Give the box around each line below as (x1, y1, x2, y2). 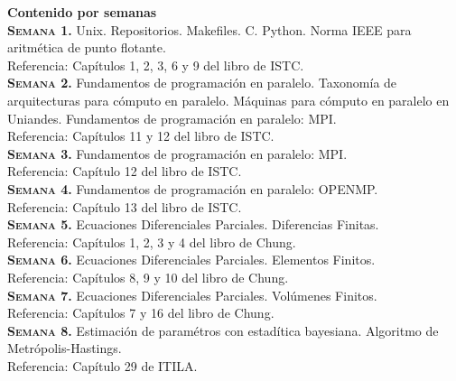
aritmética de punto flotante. (7, 38, 166, 57)
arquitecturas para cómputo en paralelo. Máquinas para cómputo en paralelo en (7, 90, 450, 109)
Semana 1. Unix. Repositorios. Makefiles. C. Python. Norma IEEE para (7, 20, 412, 39)
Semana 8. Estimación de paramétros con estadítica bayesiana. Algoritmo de (7, 321, 439, 339)
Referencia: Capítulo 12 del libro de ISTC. (7, 162, 242, 181)
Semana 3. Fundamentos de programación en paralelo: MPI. (7, 144, 348, 163)
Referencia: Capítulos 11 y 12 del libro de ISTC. (7, 126, 275, 145)
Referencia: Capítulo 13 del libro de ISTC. (7, 197, 242, 216)
